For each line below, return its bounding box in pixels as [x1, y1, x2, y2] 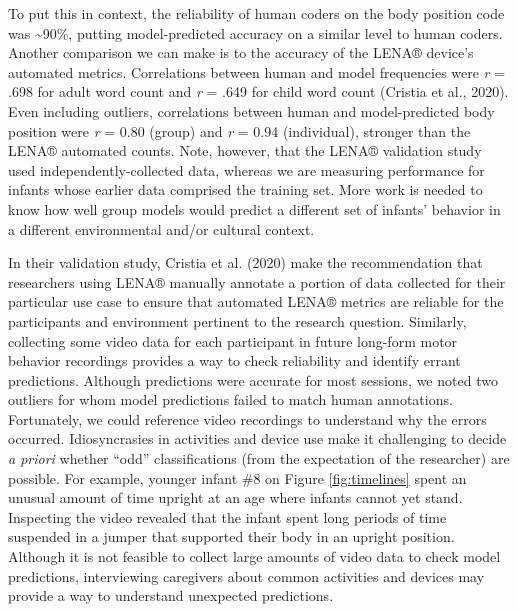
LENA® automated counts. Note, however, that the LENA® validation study [8, 140, 482, 161]
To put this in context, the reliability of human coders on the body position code [8, 3, 505, 23]
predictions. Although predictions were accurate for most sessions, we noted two [8, 369, 498, 390]
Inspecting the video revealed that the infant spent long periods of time [8, 506, 447, 527]
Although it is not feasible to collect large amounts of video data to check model [8, 546, 501, 567]
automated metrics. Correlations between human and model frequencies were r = [8, 61, 506, 82]
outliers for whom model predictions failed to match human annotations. [8, 389, 453, 410]
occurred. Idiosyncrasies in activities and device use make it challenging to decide [8, 428, 507, 449]
